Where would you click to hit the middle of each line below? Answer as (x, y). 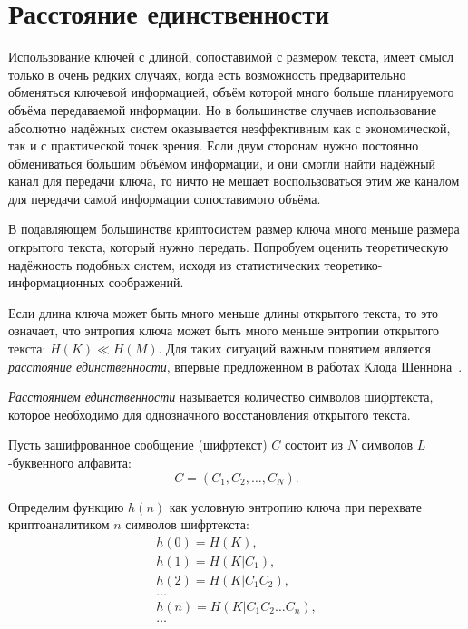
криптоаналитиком (59, 524)
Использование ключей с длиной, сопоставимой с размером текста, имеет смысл (231, 57)
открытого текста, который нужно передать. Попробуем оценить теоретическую (229, 247)
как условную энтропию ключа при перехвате (295, 506)
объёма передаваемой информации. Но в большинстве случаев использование (223, 109)
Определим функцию (66, 506)
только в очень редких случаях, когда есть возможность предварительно (207, 74)
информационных (57, 282)
